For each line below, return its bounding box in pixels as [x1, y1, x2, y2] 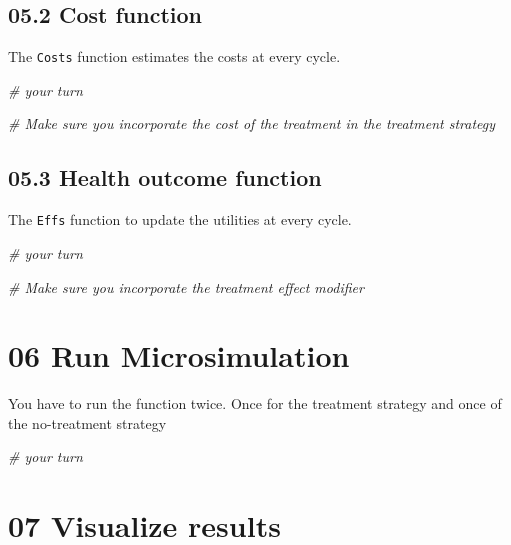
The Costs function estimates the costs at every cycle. [8, 46, 341, 67]
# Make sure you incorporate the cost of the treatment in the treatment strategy [8, 113, 496, 134]
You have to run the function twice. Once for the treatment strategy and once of [8, 393, 502, 414]
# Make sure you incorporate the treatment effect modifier [8, 276, 364, 297]
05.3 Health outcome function [8, 162, 322, 193]
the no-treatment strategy [8, 412, 167, 433]
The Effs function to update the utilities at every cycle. [8, 209, 352, 230]
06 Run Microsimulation [8, 335, 350, 376]
